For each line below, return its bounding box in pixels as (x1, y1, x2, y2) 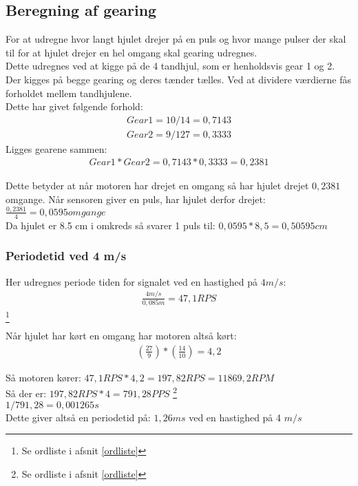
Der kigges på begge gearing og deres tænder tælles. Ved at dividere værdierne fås (6, 72, 352, 86)
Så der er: (6, 386, 47, 401)
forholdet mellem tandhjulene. (6, 85, 132, 100)
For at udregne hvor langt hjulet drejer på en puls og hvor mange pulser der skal (6, 32, 346, 46)
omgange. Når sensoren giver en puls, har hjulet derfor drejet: (6, 192, 266, 207)
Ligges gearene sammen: (6, 141, 107, 156)
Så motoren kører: (6, 370, 81, 384)
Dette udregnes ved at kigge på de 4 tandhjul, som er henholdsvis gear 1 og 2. (6, 59, 335, 73)
